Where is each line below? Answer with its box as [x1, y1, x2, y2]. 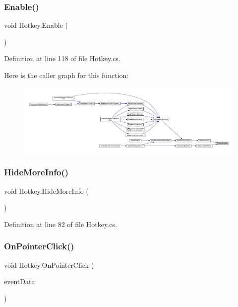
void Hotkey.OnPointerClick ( [4, 259, 94, 270]
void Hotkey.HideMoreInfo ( [4, 185, 89, 196]
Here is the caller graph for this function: [4, 70, 129, 80]
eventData [4, 276, 35, 287]
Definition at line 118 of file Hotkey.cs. [4, 53, 120, 64]
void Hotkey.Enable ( [4, 20, 68, 30]
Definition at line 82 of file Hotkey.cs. [4, 219, 117, 229]
